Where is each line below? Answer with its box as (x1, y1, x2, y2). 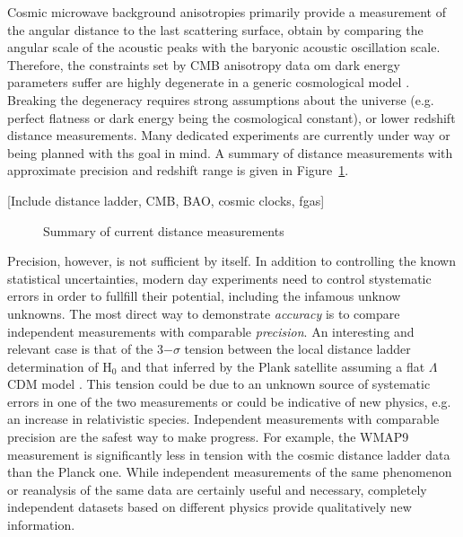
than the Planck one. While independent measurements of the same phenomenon (7, 462, 452, 481)
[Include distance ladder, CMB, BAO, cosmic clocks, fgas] (7, 190, 325, 209)
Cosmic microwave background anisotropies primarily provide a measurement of (7, 3, 447, 21)
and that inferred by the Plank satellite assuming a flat (121, 357, 425, 375)
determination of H (7, 357, 112, 375)
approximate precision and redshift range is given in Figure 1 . (7, 161, 349, 180)
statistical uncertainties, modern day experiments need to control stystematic (7, 268, 432, 287)
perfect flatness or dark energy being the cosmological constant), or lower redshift (7, 108, 456, 127)
